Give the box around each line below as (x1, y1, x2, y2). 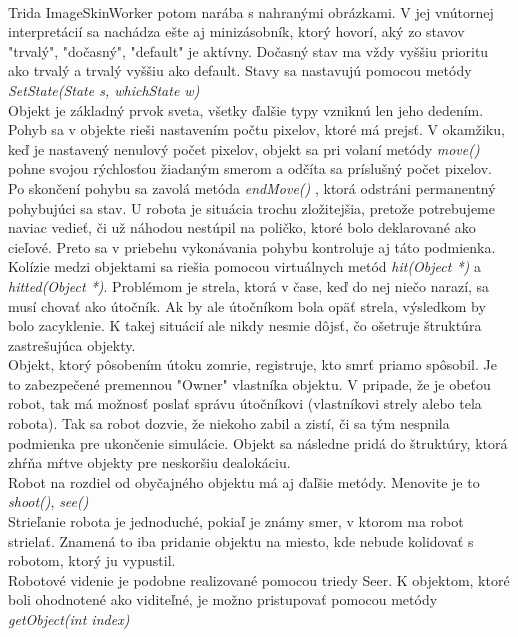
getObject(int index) (8, 609, 130, 629)
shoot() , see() (8, 491, 89, 512)
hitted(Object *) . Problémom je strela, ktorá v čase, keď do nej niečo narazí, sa (8, 275, 490, 296)
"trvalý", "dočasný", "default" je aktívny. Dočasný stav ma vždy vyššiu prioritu (8, 40, 489, 61)
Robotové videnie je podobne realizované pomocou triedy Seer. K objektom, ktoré (8, 569, 510, 590)
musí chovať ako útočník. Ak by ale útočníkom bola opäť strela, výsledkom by (8, 295, 486, 316)
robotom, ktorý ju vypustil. (8, 550, 176, 571)
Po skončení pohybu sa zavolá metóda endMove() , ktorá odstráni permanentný (8, 177, 496, 198)
